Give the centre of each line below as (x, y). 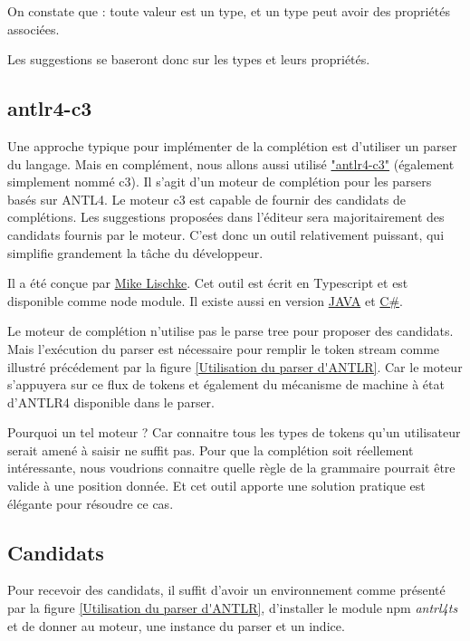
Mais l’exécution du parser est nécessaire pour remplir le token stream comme (224, 348)
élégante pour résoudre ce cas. (91, 503)
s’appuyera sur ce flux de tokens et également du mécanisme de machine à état (226, 384)
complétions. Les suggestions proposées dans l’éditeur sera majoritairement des (226, 217)
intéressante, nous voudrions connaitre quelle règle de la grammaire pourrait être (231, 468)
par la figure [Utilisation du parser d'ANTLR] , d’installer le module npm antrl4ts (233, 608)
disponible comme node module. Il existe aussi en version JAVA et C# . (205, 300)
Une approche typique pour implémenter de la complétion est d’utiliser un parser (232, 145)
